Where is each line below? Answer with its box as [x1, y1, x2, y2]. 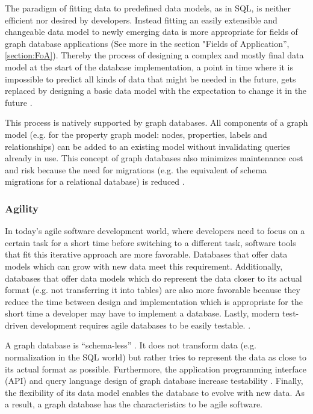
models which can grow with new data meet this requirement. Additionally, [5, 259, 283, 272]
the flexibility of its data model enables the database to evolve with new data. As [5, 386, 305, 398]
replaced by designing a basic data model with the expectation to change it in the [5, 84, 307, 97]
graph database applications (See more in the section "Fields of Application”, [5, 37, 290, 49]
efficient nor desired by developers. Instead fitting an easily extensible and [5, 13, 277, 26]
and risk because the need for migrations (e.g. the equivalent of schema [5, 163, 267, 176]
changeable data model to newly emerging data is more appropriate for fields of [5, 25, 298, 38]
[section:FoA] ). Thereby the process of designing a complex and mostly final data [5, 49, 304, 61]
